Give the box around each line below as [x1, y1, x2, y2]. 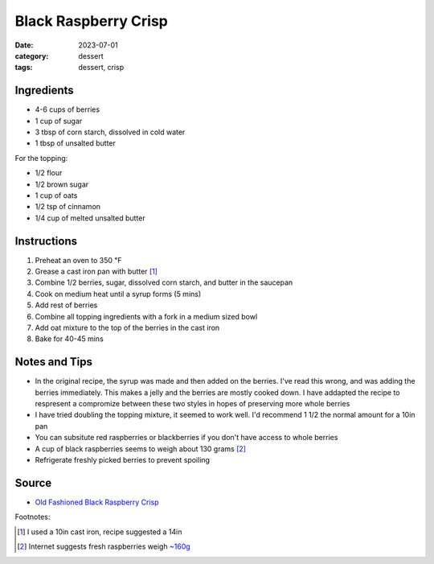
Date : [14, 40, 34, 50]
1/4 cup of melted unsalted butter [35, 213, 145, 223]
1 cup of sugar [35, 116, 83, 126]
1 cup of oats [35, 190, 78, 200]
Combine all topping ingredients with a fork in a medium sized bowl [35, 311, 258, 321]
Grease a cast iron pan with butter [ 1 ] [35, 266, 158, 277]
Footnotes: [14, 512, 51, 522]
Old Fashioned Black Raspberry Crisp [35, 497, 160, 507]
